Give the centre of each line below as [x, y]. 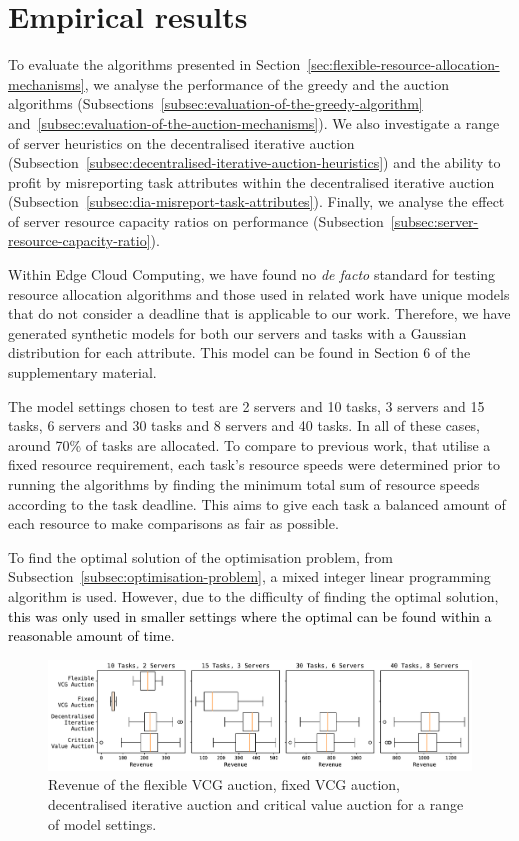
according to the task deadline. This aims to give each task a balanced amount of [257, 503]
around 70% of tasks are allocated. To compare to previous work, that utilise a [249, 444]
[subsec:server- [434, 220]
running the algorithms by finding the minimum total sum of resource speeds [244, 484]
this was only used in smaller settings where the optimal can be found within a [250, 615]
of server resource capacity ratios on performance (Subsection [196, 220]
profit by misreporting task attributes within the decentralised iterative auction [251, 181]
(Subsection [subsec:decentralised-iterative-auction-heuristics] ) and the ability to [254, 162]
